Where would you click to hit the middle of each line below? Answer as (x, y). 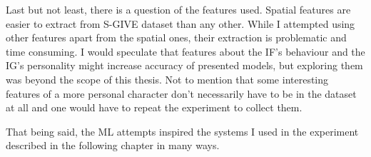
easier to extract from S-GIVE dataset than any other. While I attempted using (181, 23)
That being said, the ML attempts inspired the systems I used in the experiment (182, 131)
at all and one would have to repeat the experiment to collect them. (154, 107)
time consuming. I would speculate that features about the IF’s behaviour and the (185, 51)
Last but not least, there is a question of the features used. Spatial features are (178, 9)
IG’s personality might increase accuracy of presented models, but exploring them (184, 65)
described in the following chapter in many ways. (113, 145)
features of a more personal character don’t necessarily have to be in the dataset (181, 93)
